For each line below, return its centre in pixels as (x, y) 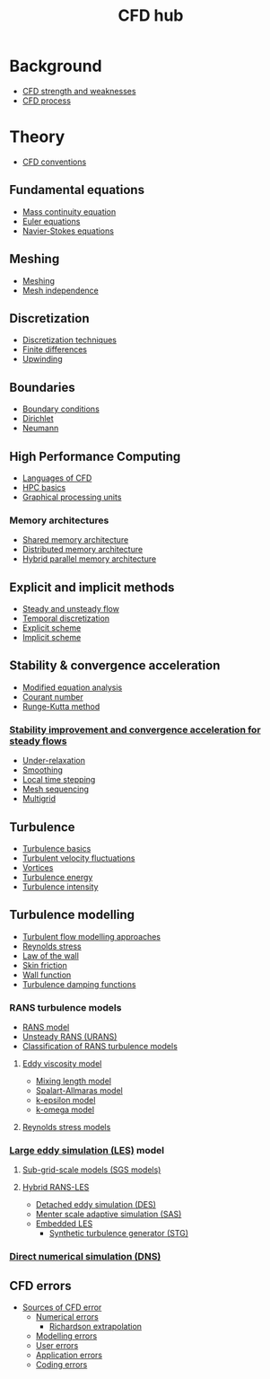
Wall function (47, 975)
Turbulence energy (57, 877)
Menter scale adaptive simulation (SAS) (109, 1215)
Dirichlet (38, 419)
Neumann (40, 429)
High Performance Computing (95, 456)
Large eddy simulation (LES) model (87, 1150)
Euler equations (51, 221)
